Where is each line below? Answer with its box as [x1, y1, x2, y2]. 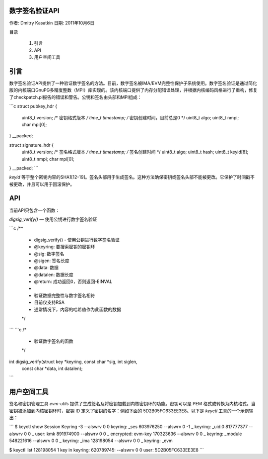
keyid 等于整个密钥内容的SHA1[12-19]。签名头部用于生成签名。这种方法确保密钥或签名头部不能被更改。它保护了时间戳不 [9, 174, 255, 180]
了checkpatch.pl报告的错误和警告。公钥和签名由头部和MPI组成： [9, 94, 142, 100]
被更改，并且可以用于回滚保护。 [9, 181, 74, 187]
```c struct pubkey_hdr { [9, 103, 57, 109]
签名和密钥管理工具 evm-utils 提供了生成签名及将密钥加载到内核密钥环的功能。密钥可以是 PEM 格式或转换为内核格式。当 [9, 401, 256, 407]
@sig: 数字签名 [34, 251, 65, 257]
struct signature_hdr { [9, 142, 54, 148]
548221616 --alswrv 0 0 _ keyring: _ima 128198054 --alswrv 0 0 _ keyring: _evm [9, 438, 173, 444]
